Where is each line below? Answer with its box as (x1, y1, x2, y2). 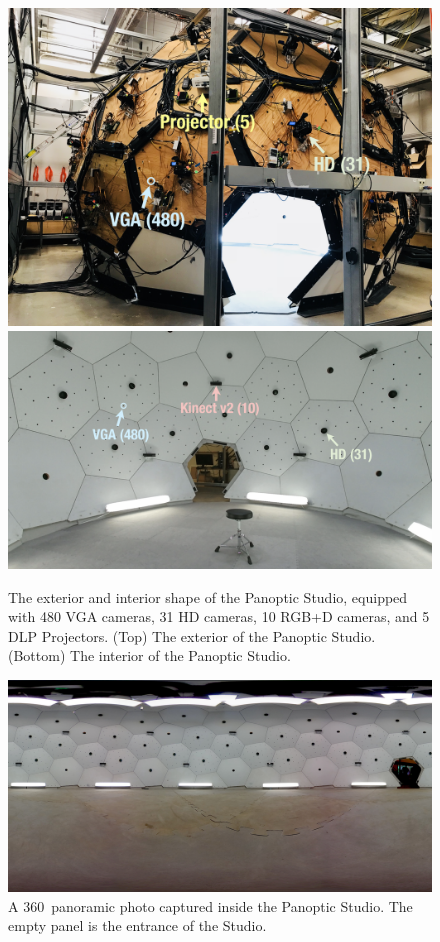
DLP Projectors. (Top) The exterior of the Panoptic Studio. (8, 625, 376, 646)
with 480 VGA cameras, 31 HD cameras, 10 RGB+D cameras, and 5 (8, 606, 430, 627)
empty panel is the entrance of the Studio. (8, 915, 267, 936)
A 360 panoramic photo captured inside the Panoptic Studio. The (8, 895, 413, 916)
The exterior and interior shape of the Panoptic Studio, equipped (8, 586, 408, 607)
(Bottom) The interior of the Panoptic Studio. (8, 645, 291, 666)
